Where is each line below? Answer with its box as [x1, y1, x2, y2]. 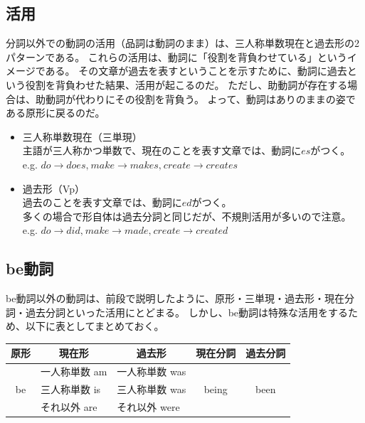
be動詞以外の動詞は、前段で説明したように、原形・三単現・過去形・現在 [6, 291, 344, 306]
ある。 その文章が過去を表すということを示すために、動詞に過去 [45, 63, 347, 78]
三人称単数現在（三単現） [22, 129, 142, 144]
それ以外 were [117, 399, 180, 414]
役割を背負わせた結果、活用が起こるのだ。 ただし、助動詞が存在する [25, 77, 348, 92]
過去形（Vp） [22, 181, 85, 196]
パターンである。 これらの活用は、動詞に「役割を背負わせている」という [6, 49, 347, 64]
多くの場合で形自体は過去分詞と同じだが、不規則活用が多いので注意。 [22, 208, 351, 223]
